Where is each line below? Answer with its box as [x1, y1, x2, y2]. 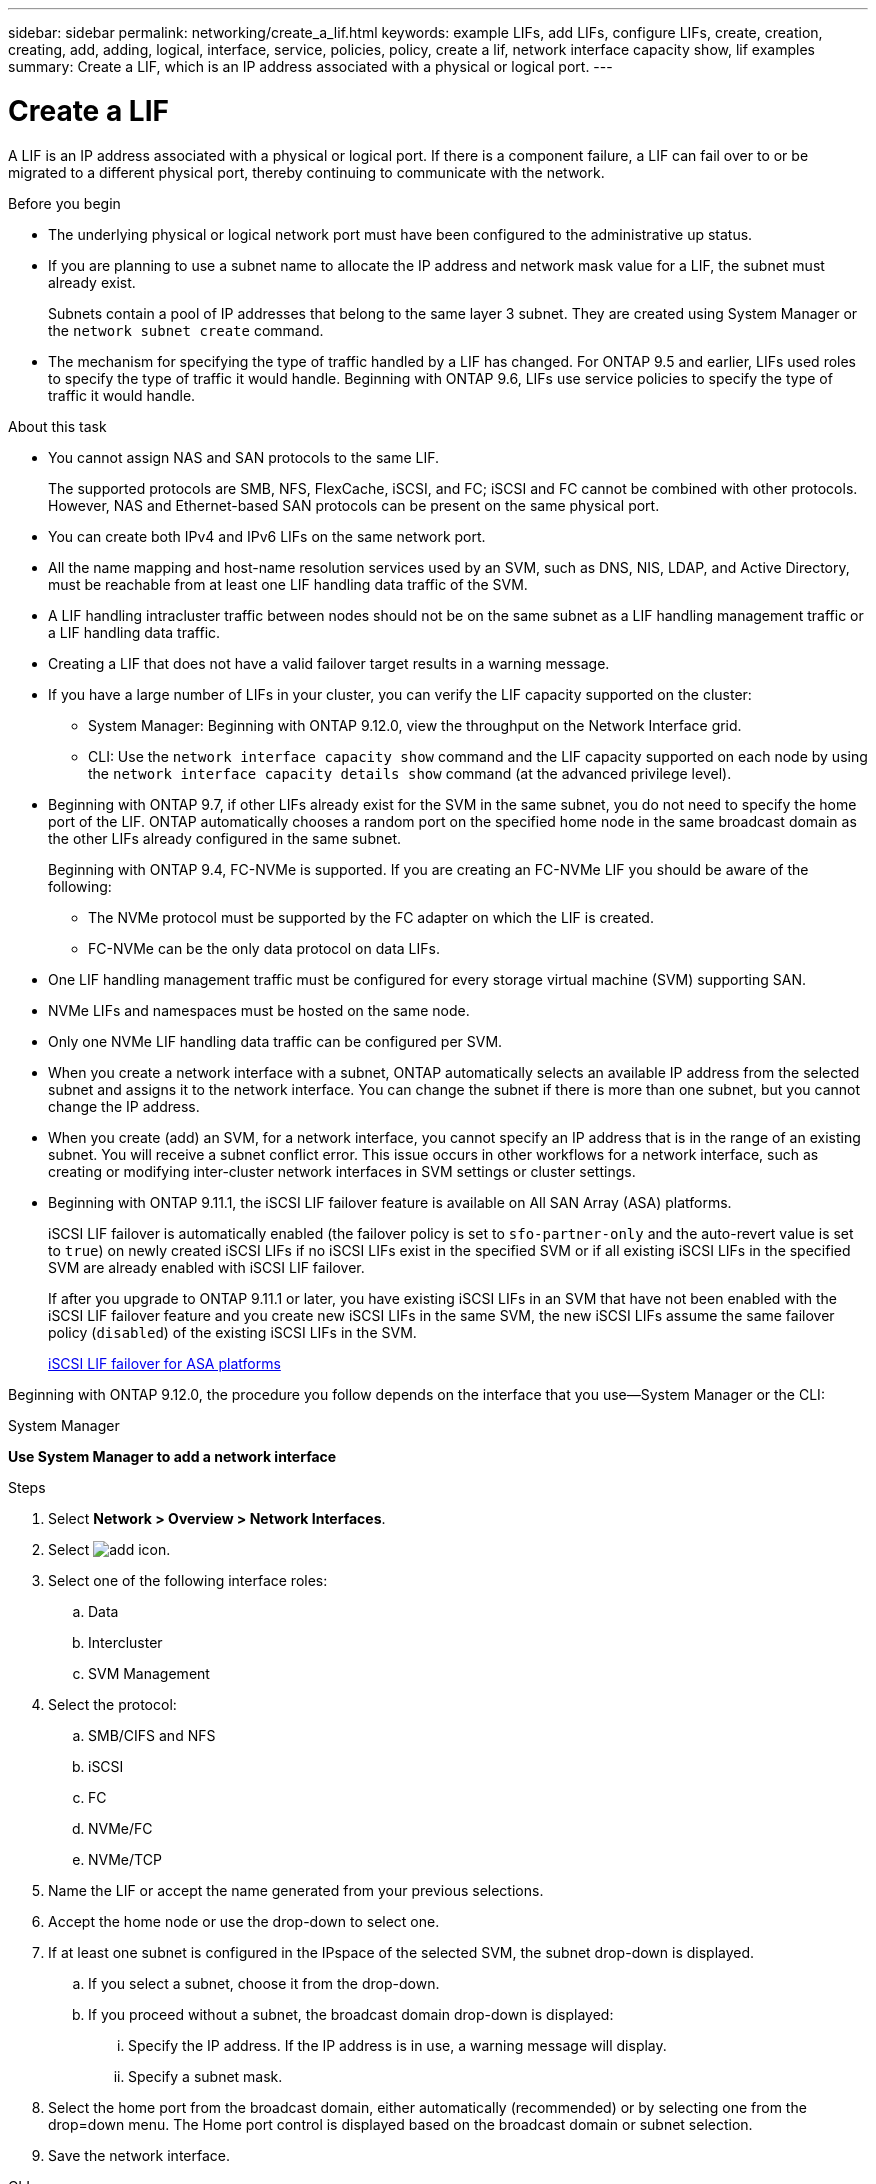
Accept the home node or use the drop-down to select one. [48, 1912, 440, 1930]
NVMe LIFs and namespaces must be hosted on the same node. [48, 1001, 470, 1019]
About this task [8, 417, 107, 435]
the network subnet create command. [48, 321, 324, 339]
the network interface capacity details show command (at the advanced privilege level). [88, 764, 732, 782]
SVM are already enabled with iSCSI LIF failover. [48, 1258, 365, 1276]
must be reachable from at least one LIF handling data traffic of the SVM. [48, 575, 528, 593]
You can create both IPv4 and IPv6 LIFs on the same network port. [48, 527, 486, 545]
